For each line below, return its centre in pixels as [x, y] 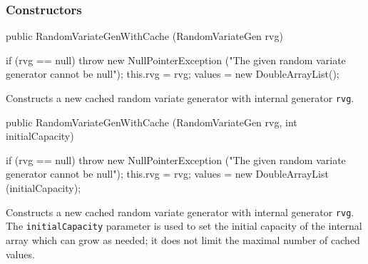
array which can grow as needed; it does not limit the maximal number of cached [183, 239]
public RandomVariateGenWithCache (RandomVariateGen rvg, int [152, 122]
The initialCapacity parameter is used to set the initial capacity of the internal [184, 226]
